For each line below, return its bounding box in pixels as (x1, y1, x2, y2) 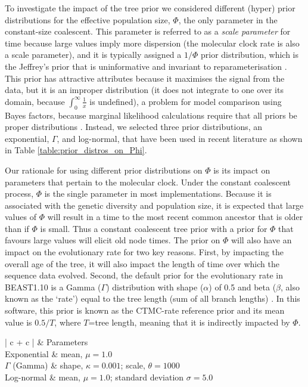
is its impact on (213, 163, 270, 176)
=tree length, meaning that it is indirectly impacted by (88, 315, 290, 328)
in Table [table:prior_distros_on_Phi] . (5, 144, 147, 156)
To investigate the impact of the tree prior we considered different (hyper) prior (5, 2, 295, 14)
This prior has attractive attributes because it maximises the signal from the (5, 72, 285, 84)
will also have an (231, 234, 292, 246)
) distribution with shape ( (106, 280, 204, 293)
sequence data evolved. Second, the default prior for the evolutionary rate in (5, 269, 283, 281)
